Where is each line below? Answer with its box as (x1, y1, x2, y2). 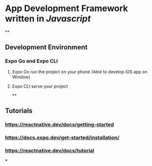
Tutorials (5, 107, 33, 115)
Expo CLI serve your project (12, 83, 68, 89)
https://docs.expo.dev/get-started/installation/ (5, 134, 120, 141)
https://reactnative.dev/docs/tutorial (5, 147, 95, 154)
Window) (12, 74, 31, 80)
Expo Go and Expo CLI (5, 58, 58, 64)
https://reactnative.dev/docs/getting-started (5, 121, 114, 128)
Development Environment (5, 43, 88, 51)
